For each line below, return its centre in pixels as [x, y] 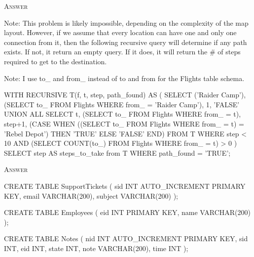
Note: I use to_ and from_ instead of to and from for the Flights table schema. [124, 78]
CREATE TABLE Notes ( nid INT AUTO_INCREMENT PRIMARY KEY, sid [126, 238]
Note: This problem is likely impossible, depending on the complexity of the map [126, 22]
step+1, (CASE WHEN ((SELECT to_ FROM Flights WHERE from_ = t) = [124, 123]
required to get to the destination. [55, 61]
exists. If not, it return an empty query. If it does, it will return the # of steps [122, 52]
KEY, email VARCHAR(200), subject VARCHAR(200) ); [91, 195]
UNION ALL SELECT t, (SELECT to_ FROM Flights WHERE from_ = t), [123, 114]
